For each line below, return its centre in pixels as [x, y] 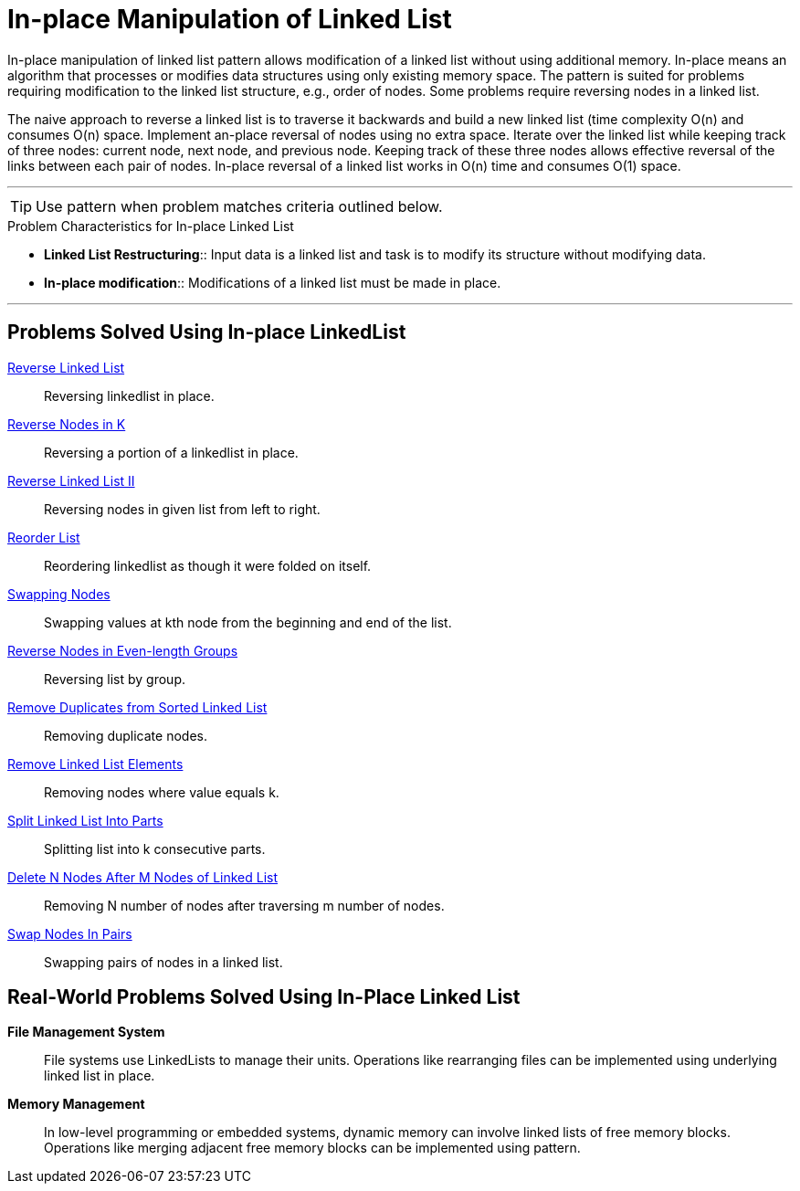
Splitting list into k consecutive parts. [155, 848]
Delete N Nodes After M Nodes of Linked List [143, 877]
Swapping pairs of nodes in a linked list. [163, 962]
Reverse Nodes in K [67, 424]
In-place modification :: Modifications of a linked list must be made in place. [273, 282]
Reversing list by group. [115, 679]
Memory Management [76, 1104]
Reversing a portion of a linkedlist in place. [171, 452]
